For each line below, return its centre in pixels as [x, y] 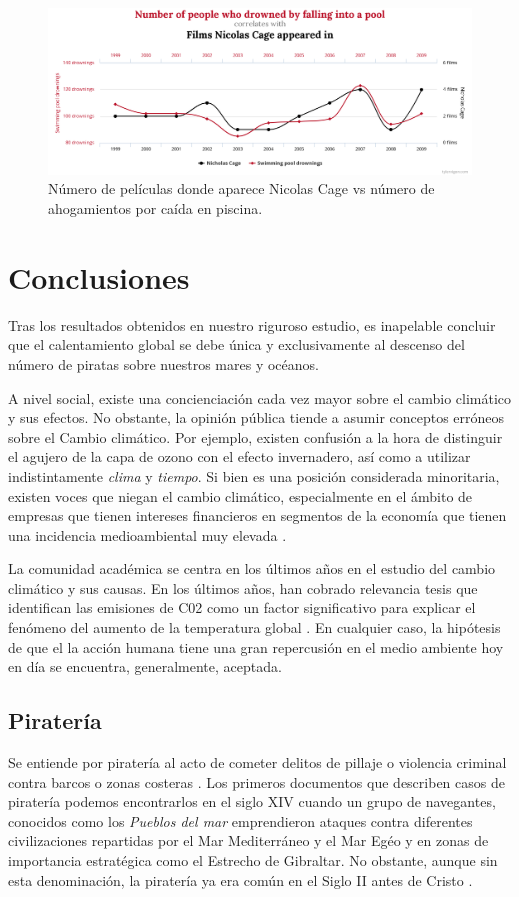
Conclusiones [99, 276]
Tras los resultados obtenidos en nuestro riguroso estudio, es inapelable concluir [252, 324]
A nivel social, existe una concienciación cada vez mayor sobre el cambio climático [260, 397]
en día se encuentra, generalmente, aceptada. [145, 666]
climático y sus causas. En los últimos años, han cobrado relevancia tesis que [243, 587]
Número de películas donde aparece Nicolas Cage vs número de [241, 188]
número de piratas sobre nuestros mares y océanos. [163, 363]
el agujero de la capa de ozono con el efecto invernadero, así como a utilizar [239, 456]
